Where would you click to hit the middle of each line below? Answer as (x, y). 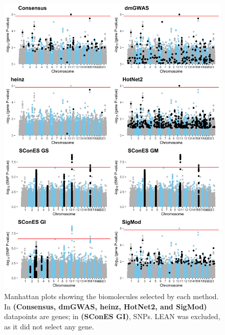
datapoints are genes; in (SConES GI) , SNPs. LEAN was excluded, (112, 316)
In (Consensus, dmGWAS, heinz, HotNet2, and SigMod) (106, 306)
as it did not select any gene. (49, 326)
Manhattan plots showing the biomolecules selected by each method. (111, 296)
